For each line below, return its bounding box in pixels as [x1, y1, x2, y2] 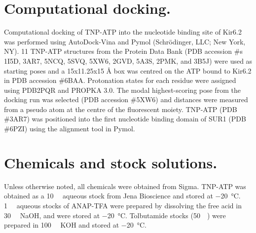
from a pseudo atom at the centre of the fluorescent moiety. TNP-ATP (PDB [4, 104, 237, 114]
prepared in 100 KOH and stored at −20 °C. [4, 220, 146, 230]
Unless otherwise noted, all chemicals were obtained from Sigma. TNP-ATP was [4, 181, 246, 191]
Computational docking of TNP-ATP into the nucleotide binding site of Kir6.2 [4, 27, 242, 37]
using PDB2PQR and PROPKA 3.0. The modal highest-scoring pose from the [4, 84, 241, 95]
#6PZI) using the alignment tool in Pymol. [4, 123, 135, 134]
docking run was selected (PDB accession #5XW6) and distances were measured [4, 94, 248, 105]
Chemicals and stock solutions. [4, 152, 218, 172]
